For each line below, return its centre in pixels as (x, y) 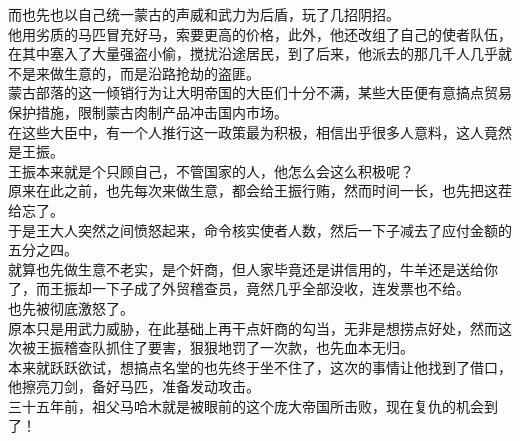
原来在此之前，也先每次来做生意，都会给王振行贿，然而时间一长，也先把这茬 (260, 190)
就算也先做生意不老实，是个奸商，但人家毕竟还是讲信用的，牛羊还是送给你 (253, 268)
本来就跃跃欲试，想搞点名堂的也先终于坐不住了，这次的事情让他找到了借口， (260, 366)
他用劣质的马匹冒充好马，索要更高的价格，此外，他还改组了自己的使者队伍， (260, 33)
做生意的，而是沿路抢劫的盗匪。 (154, 72)
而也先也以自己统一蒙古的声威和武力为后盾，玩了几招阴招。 (204, 14)
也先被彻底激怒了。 (71, 307)
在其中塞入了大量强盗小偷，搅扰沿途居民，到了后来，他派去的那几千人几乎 (253, 53)
